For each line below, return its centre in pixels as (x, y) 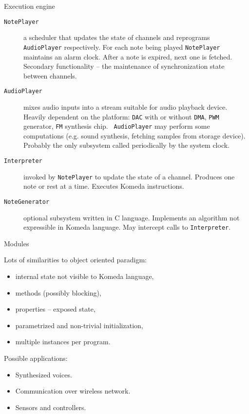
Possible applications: (36, 358)
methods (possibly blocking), (58, 292)
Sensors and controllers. (51, 407)
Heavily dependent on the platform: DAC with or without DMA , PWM (121, 116)
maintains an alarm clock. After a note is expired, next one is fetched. (128, 56)
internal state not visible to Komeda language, (85, 276)
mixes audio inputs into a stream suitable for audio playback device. (125, 107)
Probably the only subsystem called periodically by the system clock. (126, 145)
